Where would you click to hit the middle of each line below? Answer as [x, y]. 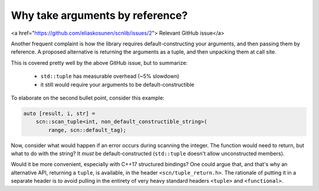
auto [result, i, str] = [59, 113]
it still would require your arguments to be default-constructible [117, 84]
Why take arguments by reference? [100, 15]
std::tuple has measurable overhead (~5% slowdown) [110, 76]
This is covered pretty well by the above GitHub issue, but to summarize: [99, 62]
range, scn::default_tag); [87, 130]
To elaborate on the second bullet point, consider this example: [88, 98]
